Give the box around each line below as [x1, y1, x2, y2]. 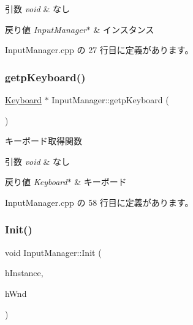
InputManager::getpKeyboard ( [51, 93, 169, 106]
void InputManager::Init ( [5, 246, 102, 258]
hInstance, [5, 266, 44, 279]
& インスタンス [93, 23, 154, 35]
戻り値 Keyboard [5, 175, 67, 188]
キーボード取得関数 [5, 134, 82, 147]
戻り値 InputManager [5, 23, 86, 35]
